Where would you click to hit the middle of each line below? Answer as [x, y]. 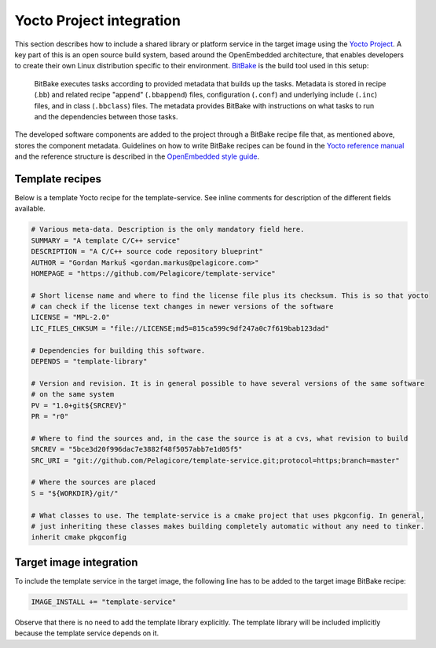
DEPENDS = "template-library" [89, 362]
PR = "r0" [50, 416]
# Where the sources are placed [93, 482]
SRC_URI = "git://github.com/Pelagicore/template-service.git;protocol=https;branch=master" [215, 460]
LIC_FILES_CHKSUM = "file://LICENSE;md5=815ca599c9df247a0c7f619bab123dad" [180, 328]
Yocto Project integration [97, 20]
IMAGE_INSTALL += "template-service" [104, 602]
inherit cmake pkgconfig [79, 537]
